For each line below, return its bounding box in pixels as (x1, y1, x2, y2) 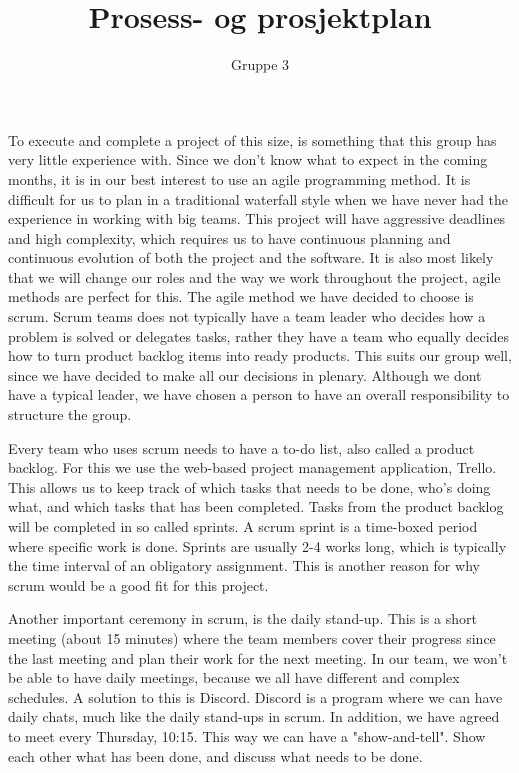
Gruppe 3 (230, 54, 290, 75)
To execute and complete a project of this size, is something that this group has (8, 129, 497, 150)
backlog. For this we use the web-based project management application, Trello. (8, 457, 497, 478)
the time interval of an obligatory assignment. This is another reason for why (8, 555, 480, 576)
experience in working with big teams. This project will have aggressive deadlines (8, 208, 506, 229)
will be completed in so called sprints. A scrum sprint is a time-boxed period (8, 516, 478, 536)
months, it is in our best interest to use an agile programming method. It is (8, 168, 471, 189)
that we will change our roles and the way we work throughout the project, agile (8, 266, 501, 287)
